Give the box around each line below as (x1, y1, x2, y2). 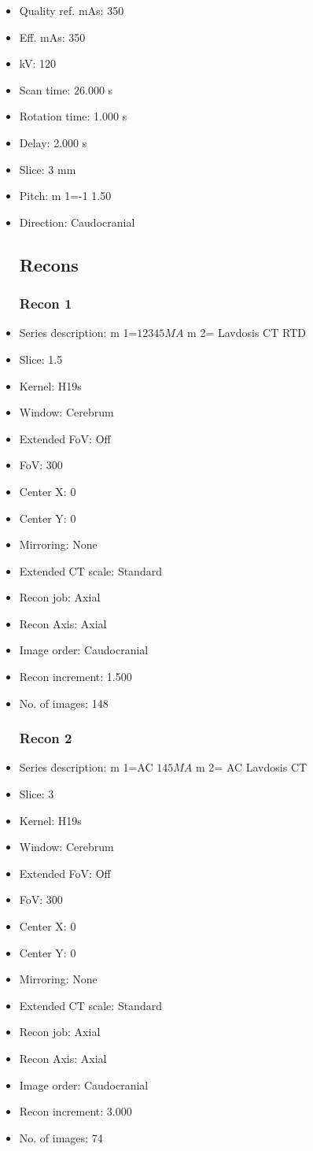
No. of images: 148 (19, 694, 109, 711)
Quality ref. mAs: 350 (19, 2, 124, 18)
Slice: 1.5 (19, 350, 63, 367)
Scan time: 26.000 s (19, 81, 113, 98)
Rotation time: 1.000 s (19, 108, 127, 124)
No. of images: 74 (19, 1129, 103, 1145)
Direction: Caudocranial (19, 213, 135, 230)
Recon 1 (19, 294, 72, 313)
